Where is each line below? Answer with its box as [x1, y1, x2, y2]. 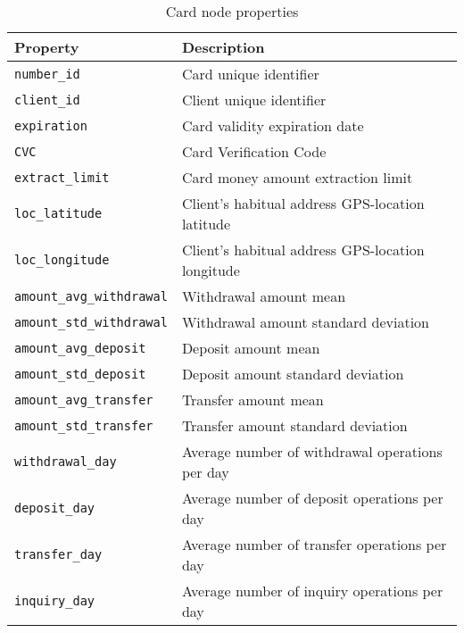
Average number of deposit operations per [181, 487, 443, 508]
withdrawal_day [14, 454, 117, 469]
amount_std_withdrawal [14, 314, 168, 329]
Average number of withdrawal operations [181, 441, 443, 462]
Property [14, 37, 79, 57]
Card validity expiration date [181, 115, 364, 136]
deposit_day [14, 501, 95, 515]
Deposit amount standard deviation [181, 363, 404, 384]
